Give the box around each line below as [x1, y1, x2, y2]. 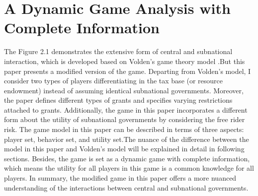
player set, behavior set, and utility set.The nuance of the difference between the [4, 133, 249, 144]
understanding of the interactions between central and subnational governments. [4, 182, 249, 193]
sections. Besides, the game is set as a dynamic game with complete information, [4, 153, 250, 163]
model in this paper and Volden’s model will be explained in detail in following [4, 143, 245, 154]
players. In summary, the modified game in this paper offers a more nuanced [4, 173, 237, 183]
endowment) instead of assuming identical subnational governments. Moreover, [4, 85, 244, 95]
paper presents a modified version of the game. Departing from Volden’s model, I [4, 65, 251, 76]
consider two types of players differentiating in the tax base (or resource [4, 75, 223, 86]
